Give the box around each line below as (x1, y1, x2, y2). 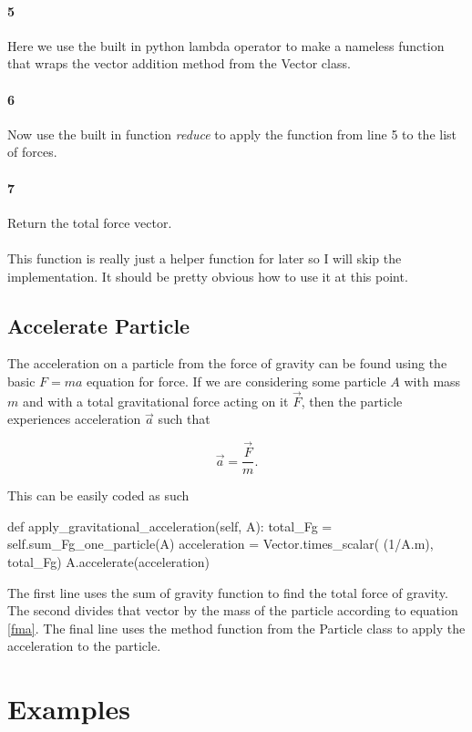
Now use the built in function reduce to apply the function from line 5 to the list (7, 124, 457, 143)
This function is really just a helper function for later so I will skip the (7, 248, 402, 267)
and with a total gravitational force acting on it (22, 391, 289, 410)
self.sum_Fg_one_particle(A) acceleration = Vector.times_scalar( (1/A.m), (7, 534, 434, 553)
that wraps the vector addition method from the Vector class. (7, 54, 351, 73)
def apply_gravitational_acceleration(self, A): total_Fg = (7, 516, 333, 535)
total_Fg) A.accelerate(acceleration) (7, 552, 210, 571)
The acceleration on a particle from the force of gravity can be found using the (7, 354, 447, 373)
